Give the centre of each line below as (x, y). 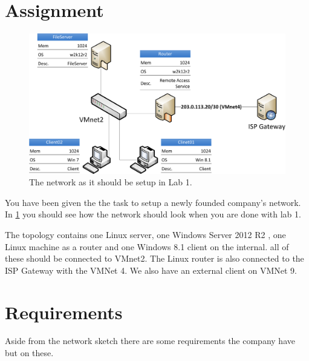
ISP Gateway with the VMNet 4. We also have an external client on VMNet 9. (151, 270)
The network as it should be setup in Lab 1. (111, 182)
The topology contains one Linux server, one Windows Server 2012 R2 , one (145, 234)
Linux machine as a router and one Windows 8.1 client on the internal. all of (147, 246)
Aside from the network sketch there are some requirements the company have (150, 341)
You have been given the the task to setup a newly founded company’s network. (153, 202)
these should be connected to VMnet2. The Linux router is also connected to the (154, 258)
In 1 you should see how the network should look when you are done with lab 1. (153, 214)
